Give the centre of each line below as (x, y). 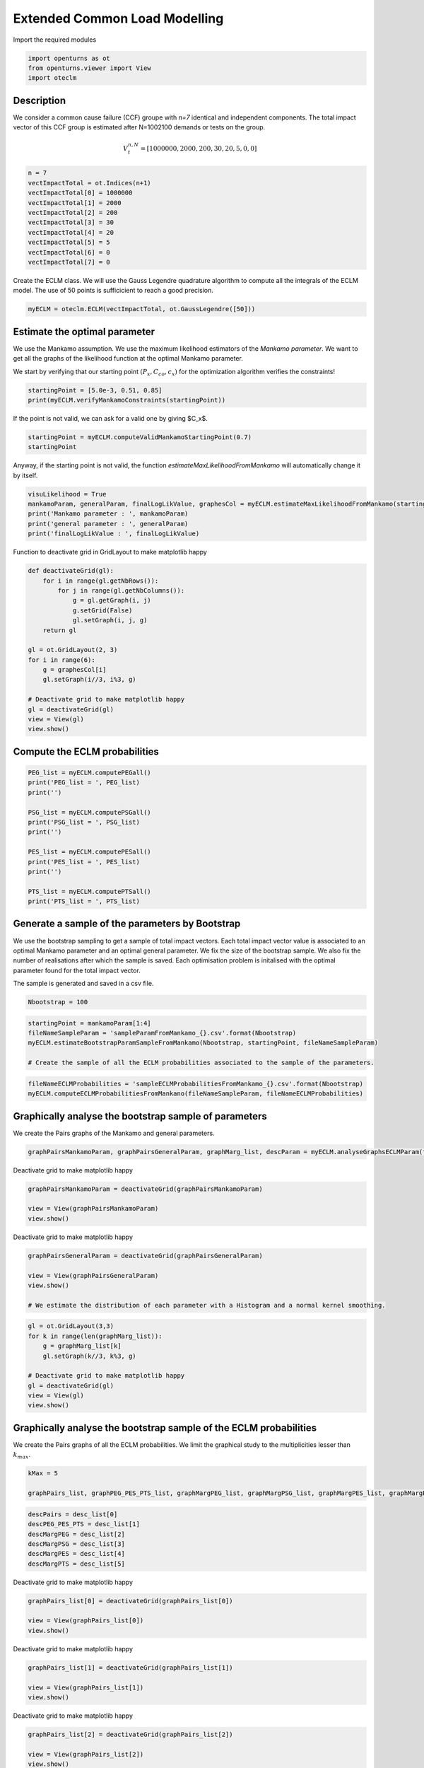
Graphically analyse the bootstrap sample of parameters (140, 1116)
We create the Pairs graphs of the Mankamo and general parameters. (114, 1133)
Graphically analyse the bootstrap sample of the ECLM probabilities (165, 1427)
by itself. (25, 475)
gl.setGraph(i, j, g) (110, 620)
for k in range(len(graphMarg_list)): (95, 1336)
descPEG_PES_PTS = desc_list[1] (84, 1524)
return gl (60, 630)
